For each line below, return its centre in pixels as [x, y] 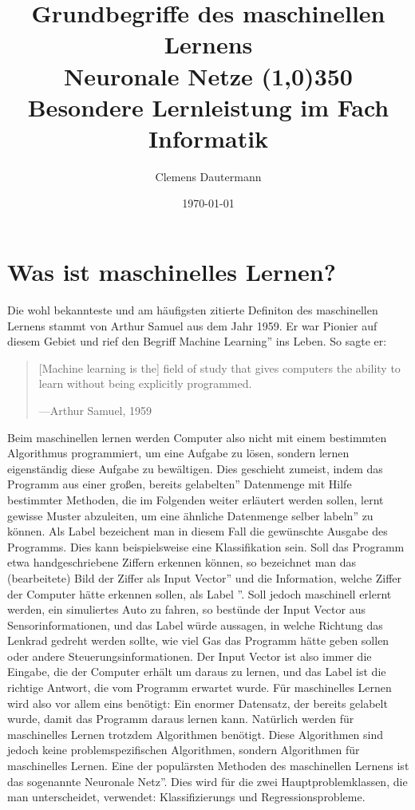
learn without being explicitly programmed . [145, 383]
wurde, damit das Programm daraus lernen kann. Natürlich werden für [181, 719]
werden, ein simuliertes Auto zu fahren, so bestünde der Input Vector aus [186, 609]
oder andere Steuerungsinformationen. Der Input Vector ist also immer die [190, 656]
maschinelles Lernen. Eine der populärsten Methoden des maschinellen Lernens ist [208, 766]
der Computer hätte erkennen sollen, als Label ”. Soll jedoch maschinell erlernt [200, 593]
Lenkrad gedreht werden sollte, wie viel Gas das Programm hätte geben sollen [198, 640]
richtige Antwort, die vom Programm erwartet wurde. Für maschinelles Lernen [200, 688]
